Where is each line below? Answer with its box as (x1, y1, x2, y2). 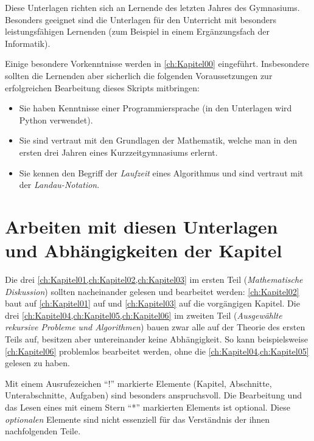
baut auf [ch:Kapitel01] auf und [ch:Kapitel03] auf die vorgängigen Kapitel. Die (5, 297, 300, 310)
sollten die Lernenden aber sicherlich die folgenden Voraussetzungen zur (5, 69, 273, 82)
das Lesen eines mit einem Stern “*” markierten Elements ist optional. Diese (5, 400, 290, 413)
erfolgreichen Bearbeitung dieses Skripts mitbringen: (5, 81, 200, 94)
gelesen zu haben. (5, 356, 71, 369)
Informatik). (5, 36, 51, 49)
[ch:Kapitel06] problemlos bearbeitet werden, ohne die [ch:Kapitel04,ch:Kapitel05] (5, 344, 309, 357)
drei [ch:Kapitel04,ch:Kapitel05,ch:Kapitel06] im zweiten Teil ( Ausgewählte (5, 308, 282, 321)
